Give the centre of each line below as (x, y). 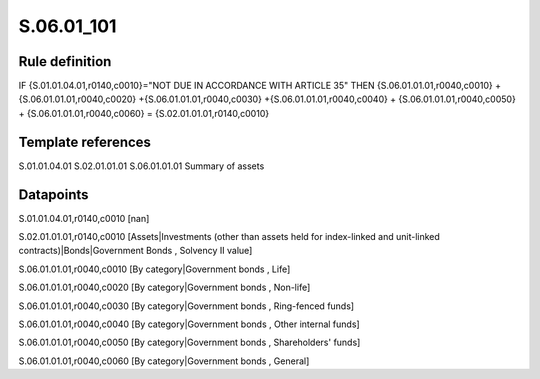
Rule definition (65, 61)
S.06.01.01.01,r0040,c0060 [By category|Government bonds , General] (164, 361)
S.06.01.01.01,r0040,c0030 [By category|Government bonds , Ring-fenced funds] (186, 306)
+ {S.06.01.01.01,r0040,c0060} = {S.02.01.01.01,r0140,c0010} (144, 113)
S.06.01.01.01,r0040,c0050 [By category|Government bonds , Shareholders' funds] (189, 342)
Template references (85, 141)
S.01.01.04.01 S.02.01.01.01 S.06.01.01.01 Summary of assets (141, 166)
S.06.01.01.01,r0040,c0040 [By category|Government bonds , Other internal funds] (189, 324)
